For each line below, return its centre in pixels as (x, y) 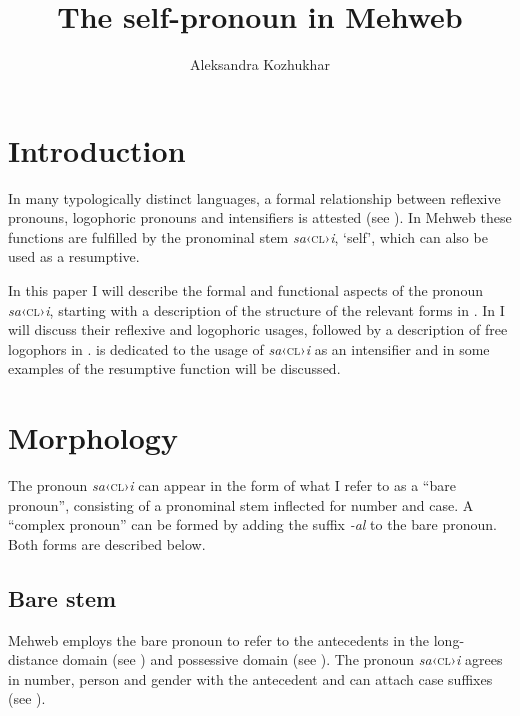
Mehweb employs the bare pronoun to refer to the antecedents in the (219, 639)
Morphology (93, 437)
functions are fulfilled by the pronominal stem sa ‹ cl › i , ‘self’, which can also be (248, 236)
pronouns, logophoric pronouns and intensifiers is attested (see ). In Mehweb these (260, 217)
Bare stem (62, 597)
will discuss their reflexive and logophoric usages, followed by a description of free (258, 329)
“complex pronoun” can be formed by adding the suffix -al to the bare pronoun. (252, 524)
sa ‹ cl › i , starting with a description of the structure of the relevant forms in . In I (256, 309)
